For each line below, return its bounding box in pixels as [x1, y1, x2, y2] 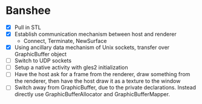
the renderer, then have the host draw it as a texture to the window [14, 77, 181, 85]
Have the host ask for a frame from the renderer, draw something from [14, 71, 191, 78]
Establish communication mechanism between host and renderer [14, 31, 177, 37]
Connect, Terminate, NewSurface [23, 37, 107, 45]
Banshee [5, 4, 51, 18]
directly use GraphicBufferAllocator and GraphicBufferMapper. [14, 91, 171, 98]
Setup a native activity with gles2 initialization [14, 64, 128, 71]
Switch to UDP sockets [14, 57, 72, 64]
